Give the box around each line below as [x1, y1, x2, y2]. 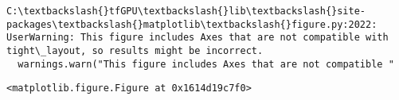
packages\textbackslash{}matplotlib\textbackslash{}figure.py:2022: [6, 18, 377, 30]
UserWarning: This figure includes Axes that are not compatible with [6, 32, 389, 44]
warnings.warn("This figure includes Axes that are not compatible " [18, 58, 394, 70]
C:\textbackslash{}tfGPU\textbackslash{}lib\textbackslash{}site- [6, 6, 366, 17]
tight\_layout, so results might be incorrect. [6, 44, 264, 56]
